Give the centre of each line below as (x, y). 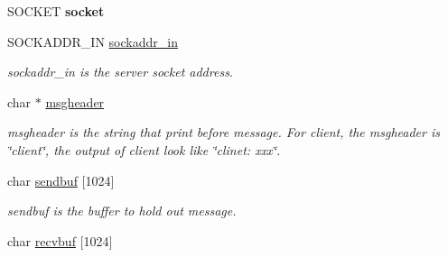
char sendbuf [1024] (61, 180)
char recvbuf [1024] (60, 240)
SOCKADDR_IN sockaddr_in (93, 41)
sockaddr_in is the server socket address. (121, 72)
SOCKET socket (56, 11)
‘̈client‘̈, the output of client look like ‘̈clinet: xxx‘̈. (144, 149)
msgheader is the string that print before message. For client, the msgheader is (224, 132)
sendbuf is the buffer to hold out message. (122, 211)
